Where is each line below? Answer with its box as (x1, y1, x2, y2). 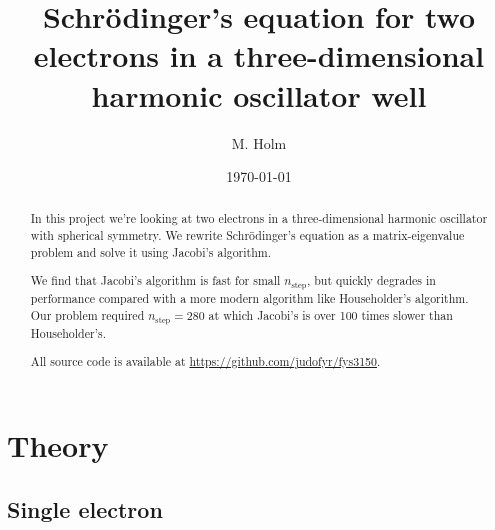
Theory (7, 425, 109, 466)
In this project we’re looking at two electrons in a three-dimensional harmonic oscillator (30, 210, 488, 227)
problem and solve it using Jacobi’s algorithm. (30, 243, 272, 260)
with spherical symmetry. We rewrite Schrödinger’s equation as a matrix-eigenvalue (30, 227, 465, 244)
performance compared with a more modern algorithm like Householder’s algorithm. (30, 290, 469, 307)
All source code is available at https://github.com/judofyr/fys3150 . (30, 353, 381, 370)
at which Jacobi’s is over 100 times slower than (208, 306, 453, 323)
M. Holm (231, 132, 287, 153)
